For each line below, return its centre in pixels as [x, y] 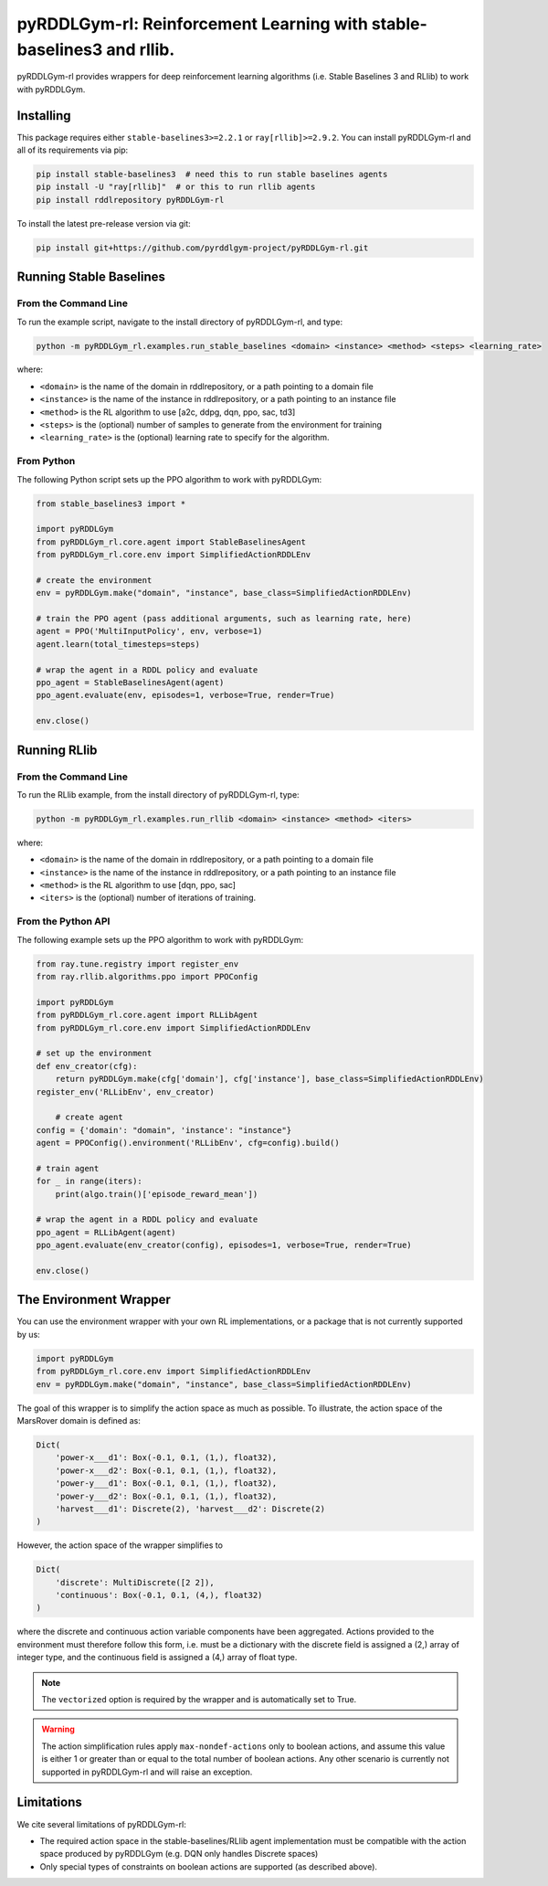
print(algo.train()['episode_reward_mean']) [157, 1194]
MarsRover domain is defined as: [79, 1421]
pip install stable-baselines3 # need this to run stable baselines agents [212, 175]
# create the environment [94, 580]
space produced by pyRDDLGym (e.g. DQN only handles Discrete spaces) [179, 1854]
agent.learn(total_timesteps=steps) [118, 644]
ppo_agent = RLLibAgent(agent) [106, 1232]
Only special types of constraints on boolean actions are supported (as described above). [209, 1866]
